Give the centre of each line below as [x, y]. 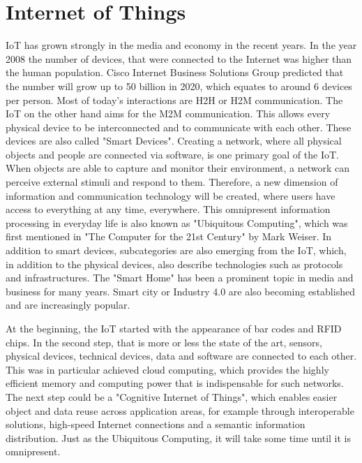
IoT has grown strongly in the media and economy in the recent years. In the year [181, 45]
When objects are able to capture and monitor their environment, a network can [178, 168]
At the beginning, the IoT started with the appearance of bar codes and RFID [174, 328]
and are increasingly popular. [68, 305]
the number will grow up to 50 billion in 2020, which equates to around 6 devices [179, 86]
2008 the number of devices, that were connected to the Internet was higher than [179, 58]
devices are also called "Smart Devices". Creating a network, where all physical [174, 141]
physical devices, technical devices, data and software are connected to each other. [181, 356]
